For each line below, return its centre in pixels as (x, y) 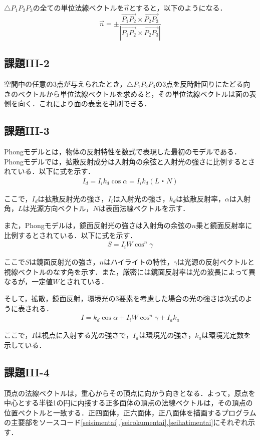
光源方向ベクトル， (61, 208)
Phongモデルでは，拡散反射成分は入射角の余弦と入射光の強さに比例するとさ (130, 161)
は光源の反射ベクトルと (216, 262)
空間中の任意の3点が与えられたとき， (65, 83)
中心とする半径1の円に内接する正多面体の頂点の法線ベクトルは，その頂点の (128, 403)
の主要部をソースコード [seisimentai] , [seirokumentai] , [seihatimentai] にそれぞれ (126, 422)
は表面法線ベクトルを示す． (144, 208)
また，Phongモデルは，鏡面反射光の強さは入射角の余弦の (98, 225)
